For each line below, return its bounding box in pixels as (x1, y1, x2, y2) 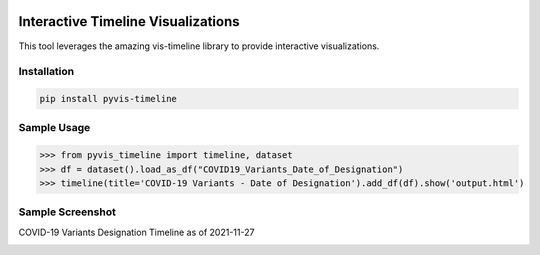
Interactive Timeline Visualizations (18, 13, 240, 30)
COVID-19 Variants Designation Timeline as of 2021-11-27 (18, 226, 255, 238)
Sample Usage (18, 121, 91, 135)
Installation (18, 65, 75, 79)
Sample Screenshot (18, 205, 117, 219)
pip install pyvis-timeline (39, 93, 177, 105)
